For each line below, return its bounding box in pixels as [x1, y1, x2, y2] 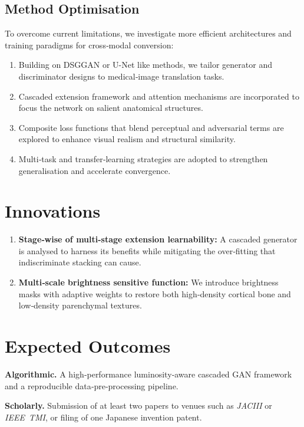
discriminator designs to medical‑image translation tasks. [18, 70, 224, 82]
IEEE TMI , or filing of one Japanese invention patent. [5, 410, 202, 423]
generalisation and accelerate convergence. [18, 164, 171, 176]
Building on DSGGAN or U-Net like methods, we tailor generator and [18, 58, 272, 71]
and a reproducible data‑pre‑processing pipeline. [5, 379, 179, 392]
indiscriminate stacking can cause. [18, 256, 141, 268]
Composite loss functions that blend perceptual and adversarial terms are [18, 121, 284, 133]
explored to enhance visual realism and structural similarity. [18, 133, 236, 145]
